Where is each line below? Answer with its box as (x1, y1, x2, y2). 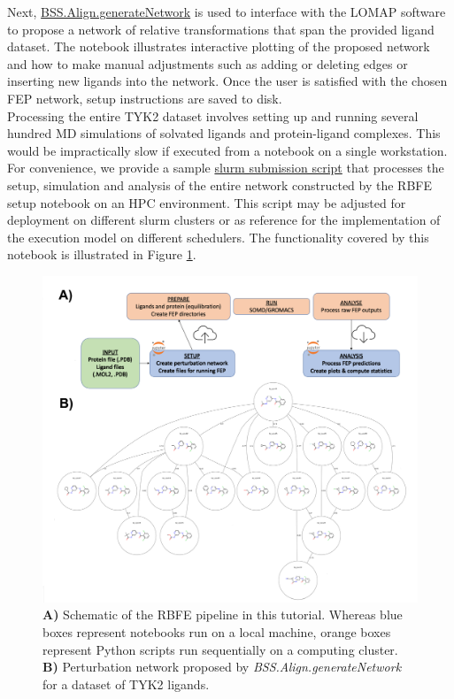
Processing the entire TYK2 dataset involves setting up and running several (7, 106, 419, 125)
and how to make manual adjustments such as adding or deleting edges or (7, 54, 408, 73)
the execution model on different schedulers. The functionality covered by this (7, 227, 429, 246)
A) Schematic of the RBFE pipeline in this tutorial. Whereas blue (42, 605, 403, 624)
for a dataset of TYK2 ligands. (42, 674, 210, 693)
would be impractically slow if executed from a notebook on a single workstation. (7, 141, 448, 159)
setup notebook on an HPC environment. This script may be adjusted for (7, 193, 406, 211)
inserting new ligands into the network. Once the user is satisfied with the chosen (7, 72, 448, 90)
